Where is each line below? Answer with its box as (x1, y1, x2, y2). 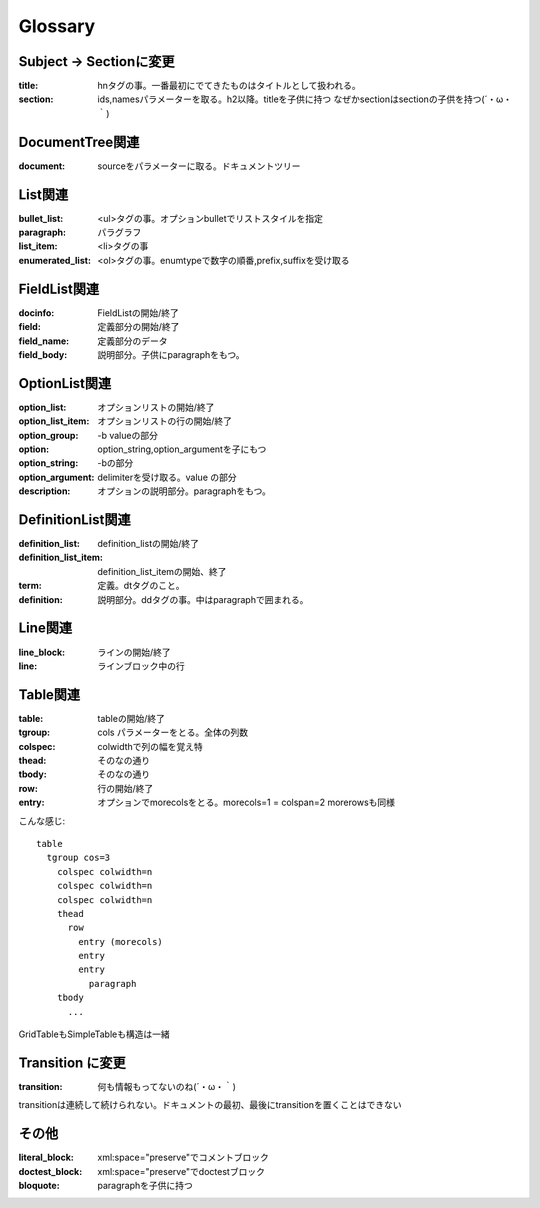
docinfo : (18, 306, 55, 319)
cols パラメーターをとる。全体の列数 (97, 726, 249, 739)
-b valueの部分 (97, 429, 159, 441)
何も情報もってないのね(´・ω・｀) (97, 1080, 237, 1092)
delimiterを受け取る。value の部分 (97, 471, 237, 483)
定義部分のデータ (97, 335, 168, 347)
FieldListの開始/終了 (97, 306, 180, 319)
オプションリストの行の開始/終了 (97, 415, 233, 427)
